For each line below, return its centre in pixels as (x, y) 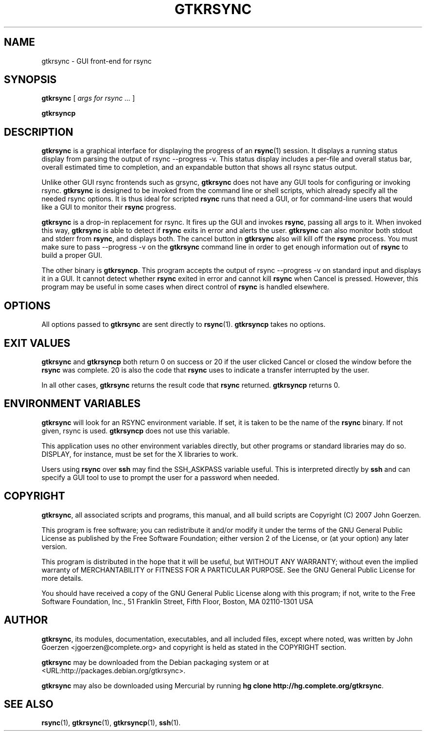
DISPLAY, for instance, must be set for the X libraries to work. (140, 454)
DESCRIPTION (39, 132)
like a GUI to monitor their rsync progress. (109, 207)
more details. (62, 578)
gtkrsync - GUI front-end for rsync (97, 61)
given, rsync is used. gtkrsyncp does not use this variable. (136, 430)
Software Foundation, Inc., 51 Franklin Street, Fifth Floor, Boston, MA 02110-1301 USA (177, 601)
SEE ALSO (29, 704)
